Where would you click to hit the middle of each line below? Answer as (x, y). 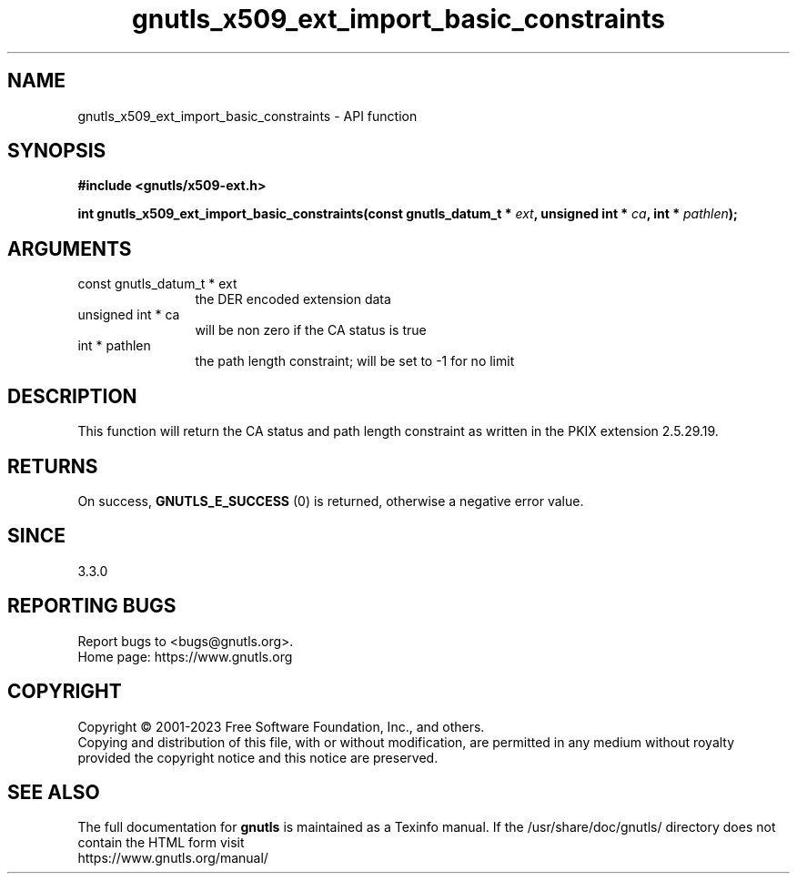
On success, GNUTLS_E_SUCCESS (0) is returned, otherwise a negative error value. (331, 501)
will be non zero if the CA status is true (311, 330)
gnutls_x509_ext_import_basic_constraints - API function (247, 116)
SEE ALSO (54, 792)
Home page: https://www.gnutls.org (185, 656)
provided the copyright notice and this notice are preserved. (258, 757)
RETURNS (53, 466)
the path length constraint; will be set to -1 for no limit (355, 361)
